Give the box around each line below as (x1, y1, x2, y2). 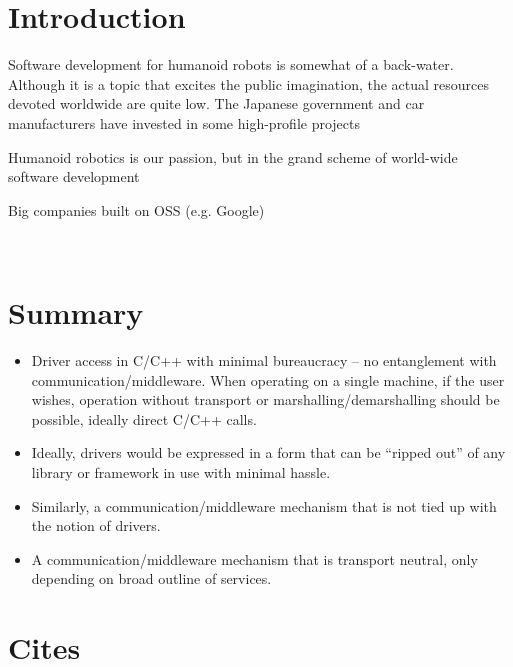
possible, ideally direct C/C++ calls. (31, 408, 257, 429)
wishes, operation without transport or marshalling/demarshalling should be (31, 389, 500, 410)
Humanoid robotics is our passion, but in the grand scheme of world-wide (8, 146, 458, 167)
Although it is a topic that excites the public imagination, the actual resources (8, 73, 490, 94)
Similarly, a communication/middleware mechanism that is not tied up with (31, 495, 497, 516)
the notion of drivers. (31, 515, 161, 536)
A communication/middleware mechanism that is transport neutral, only (31, 548, 478, 569)
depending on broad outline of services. (31, 568, 272, 589)
